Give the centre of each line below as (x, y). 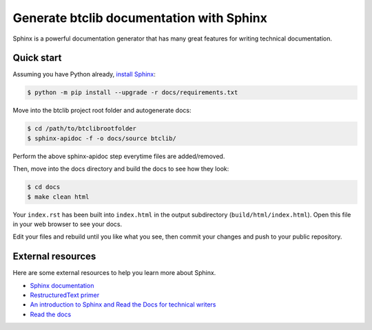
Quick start (37, 58)
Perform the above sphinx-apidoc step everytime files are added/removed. (119, 156)
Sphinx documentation (62, 285)
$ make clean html (58, 197)
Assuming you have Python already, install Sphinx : (84, 74)
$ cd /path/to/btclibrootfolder (82, 129)
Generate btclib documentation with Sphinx (140, 18)
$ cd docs (44, 187)
